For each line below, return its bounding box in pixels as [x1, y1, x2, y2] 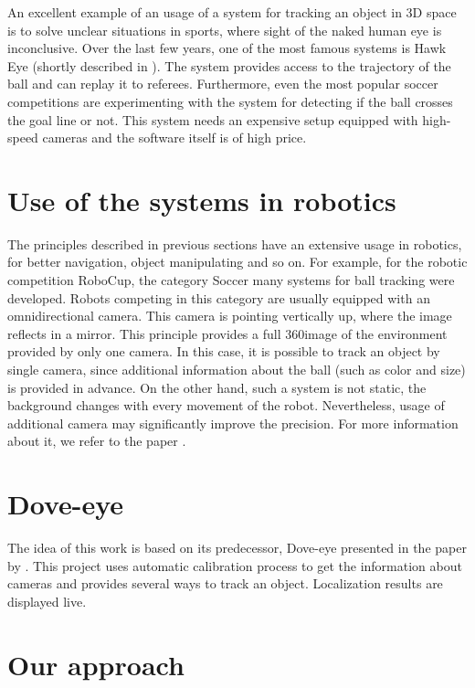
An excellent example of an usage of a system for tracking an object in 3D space [7, 3, 457, 21]
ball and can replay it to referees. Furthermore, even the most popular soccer [7, 74, 438, 93]
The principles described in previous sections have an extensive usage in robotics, [7, 234, 462, 253]
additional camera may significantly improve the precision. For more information [7, 413, 459, 432]
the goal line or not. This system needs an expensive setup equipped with [7, 110, 418, 129]
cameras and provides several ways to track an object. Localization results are [7, 574, 443, 593]
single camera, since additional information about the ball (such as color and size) [7, 360, 466, 379]
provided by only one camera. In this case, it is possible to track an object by [7, 342, 440, 361]
